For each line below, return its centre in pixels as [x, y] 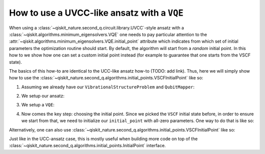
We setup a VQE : [38, 105]
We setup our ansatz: [43, 96]
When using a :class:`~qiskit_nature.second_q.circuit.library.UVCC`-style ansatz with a [96, 27]
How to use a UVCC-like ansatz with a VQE [96, 13]
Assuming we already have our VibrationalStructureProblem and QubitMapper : [108, 87]
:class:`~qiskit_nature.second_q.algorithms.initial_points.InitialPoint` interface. [88, 146]
